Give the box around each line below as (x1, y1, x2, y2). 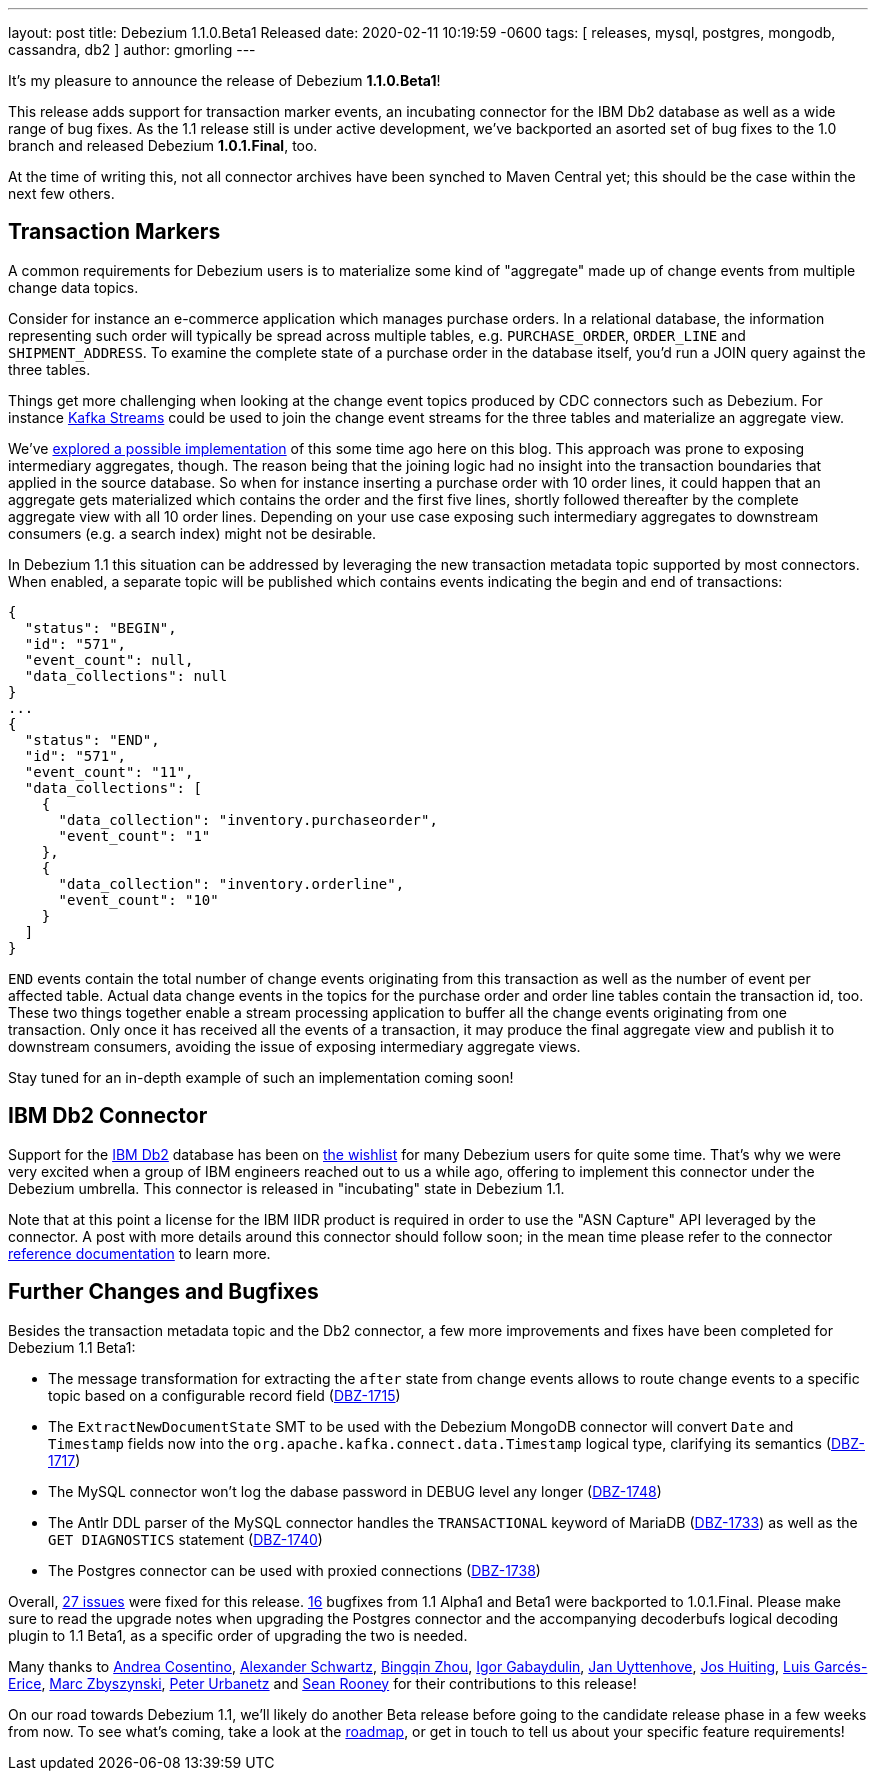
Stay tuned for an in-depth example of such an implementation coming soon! (8, 1068, 514, 1086)
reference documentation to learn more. (8, 1244, 271, 1262)
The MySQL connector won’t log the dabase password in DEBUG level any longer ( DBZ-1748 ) (48, 1482, 662, 1500)
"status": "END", (24, 731, 160, 748)
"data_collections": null (24, 667, 228, 684)
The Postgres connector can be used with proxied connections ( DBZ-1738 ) (48, 1561, 541, 1579)
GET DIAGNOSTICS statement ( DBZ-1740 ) (48, 1530, 323, 1548)
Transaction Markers (8, 219, 221, 245)
